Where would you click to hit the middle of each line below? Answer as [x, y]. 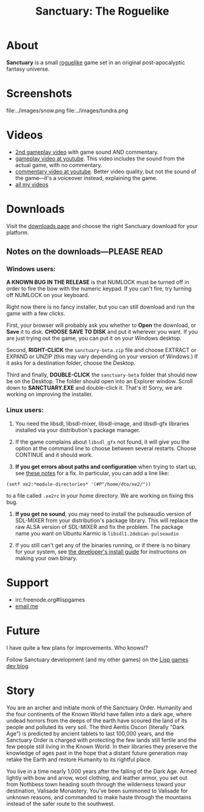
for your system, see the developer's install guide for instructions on [101, 552]
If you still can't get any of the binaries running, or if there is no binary [103, 545]
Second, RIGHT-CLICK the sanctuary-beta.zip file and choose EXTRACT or [101, 350]
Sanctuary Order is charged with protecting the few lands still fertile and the [101, 740]
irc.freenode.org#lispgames [50, 600]
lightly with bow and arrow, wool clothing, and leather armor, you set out [97, 778]
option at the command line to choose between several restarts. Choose [106, 448]
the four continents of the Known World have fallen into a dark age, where [99, 714]
